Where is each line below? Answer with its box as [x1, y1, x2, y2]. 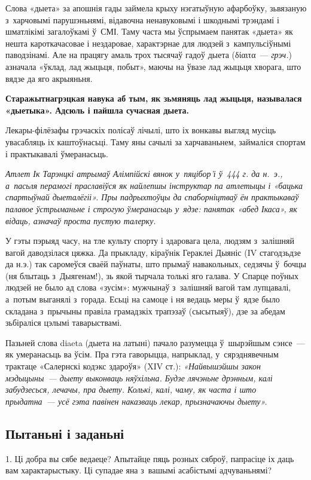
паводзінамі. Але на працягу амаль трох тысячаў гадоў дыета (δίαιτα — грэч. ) [5, 48, 292, 61]
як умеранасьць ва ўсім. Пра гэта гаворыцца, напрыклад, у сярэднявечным [5, 348, 279, 360]
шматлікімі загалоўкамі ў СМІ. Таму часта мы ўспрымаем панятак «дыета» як [5, 25, 293, 38]
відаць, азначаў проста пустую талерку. [5, 214, 156, 227]
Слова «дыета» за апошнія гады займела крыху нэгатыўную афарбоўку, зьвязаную [5, 2, 307, 14]
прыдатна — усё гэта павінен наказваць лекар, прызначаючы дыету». [5, 395, 267, 407]
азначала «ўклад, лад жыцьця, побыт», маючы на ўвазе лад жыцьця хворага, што [5, 60, 301, 72]
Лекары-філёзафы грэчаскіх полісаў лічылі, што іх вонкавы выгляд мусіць [5, 124, 276, 136]
